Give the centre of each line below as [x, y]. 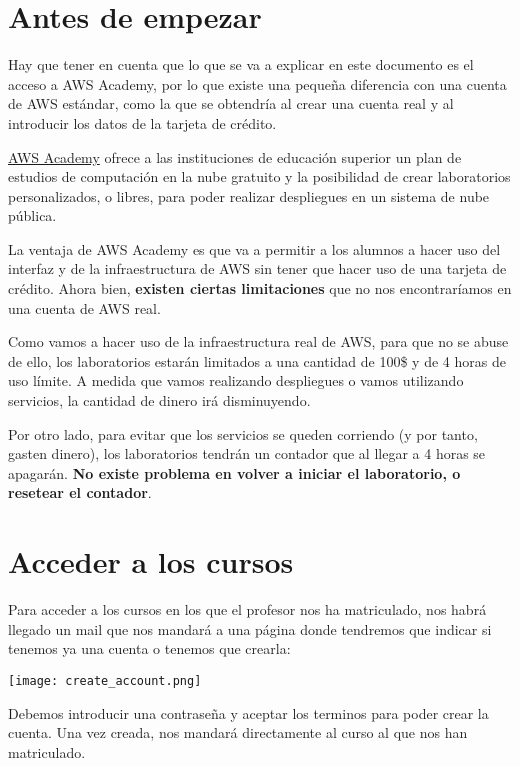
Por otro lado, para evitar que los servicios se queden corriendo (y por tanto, [243, 433]
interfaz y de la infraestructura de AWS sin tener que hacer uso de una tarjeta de [257, 268]
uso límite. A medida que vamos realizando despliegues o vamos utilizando [236, 380]
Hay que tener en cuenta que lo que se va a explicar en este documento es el [241, 64]
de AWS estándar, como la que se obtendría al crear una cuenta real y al [231, 103]
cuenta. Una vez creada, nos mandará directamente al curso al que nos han [238, 732]
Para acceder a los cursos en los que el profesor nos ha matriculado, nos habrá [247, 609]
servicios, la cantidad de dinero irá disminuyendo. [159, 400]
